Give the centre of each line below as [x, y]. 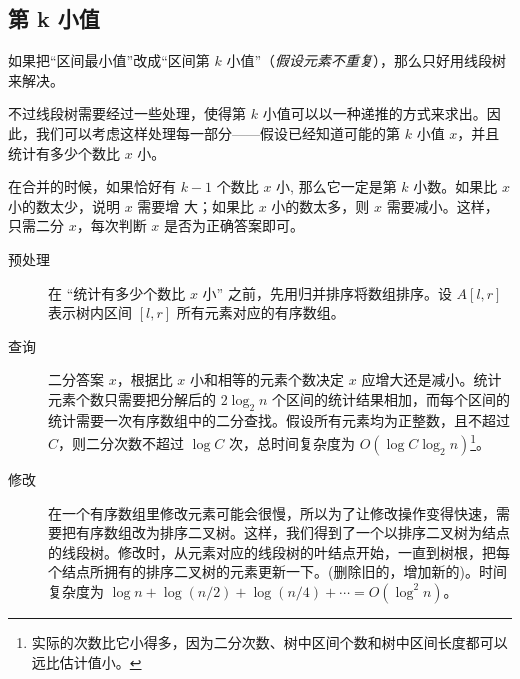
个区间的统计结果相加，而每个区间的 [391, 398]
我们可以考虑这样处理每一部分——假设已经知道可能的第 [217, 132]
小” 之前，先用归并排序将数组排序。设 [327, 292]
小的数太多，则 [320, 205]
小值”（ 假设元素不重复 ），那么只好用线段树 [366, 60]
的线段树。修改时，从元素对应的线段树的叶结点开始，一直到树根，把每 [279, 551]
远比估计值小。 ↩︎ [86, 661]
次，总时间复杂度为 [292, 442]
